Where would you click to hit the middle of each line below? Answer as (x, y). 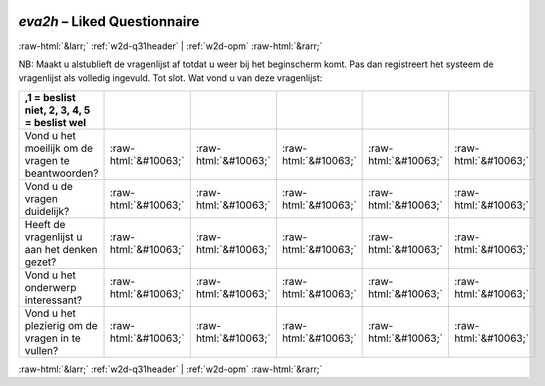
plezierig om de (61, 325)
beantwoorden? (61, 173)
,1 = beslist (50, 97)
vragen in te (53, 338)
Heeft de (45, 224)
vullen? (41, 350)
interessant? (53, 300)
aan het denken (61, 249)
